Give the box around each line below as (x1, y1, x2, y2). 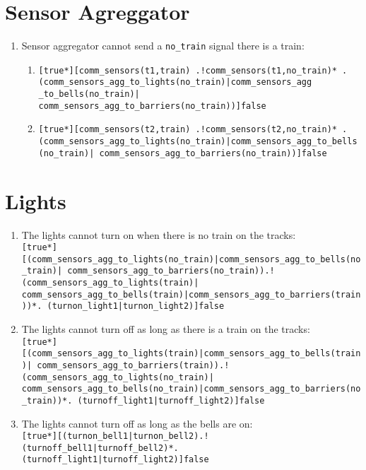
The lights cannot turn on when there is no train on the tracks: (21, 227, 296, 242)
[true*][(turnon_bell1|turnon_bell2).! (21, 431, 209, 442)
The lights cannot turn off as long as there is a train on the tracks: (21, 322, 310, 336)
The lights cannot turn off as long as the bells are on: (21, 416, 253, 430)
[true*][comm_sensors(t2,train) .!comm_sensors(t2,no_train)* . (38, 124, 348, 135)
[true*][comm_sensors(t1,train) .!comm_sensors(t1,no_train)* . (38, 65, 348, 76)
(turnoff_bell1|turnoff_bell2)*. (21, 442, 179, 453)
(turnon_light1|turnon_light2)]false (47, 301, 225, 312)
